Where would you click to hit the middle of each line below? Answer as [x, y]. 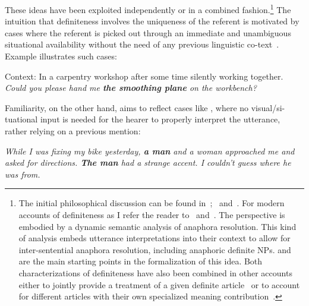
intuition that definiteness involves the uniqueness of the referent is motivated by [152, 21]
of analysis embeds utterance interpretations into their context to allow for [154, 238]
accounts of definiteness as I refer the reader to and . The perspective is [152, 214]
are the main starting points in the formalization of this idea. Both [141, 261]
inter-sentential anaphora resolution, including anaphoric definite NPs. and [155, 249]
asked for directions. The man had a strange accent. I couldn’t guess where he [148, 163]
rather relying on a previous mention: [73, 131]
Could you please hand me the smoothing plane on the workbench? [131, 88]
